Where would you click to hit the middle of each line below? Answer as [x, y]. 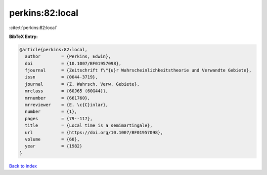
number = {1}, [51, 112]
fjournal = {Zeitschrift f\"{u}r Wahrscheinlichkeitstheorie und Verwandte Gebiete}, [138, 70]
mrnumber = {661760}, [58, 98]
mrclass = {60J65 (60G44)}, [67, 91]
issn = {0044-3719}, [62, 77]
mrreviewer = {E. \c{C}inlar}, [67, 105]
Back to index [23, 166]
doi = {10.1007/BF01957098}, [73, 63]
